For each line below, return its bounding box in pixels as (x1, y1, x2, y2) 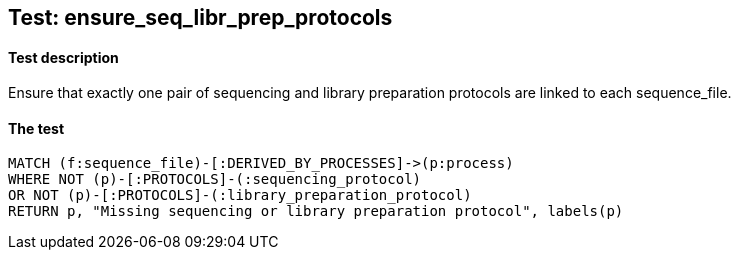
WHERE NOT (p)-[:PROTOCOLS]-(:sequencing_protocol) (8, 171, 422, 188)
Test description (8, 48, 119, 66)
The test (8, 119, 65, 137)
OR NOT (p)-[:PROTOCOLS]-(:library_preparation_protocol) (8, 187, 472, 204)
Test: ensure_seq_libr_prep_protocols (8, 5, 393, 30)
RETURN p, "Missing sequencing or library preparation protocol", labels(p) (8, 203, 624, 220)
